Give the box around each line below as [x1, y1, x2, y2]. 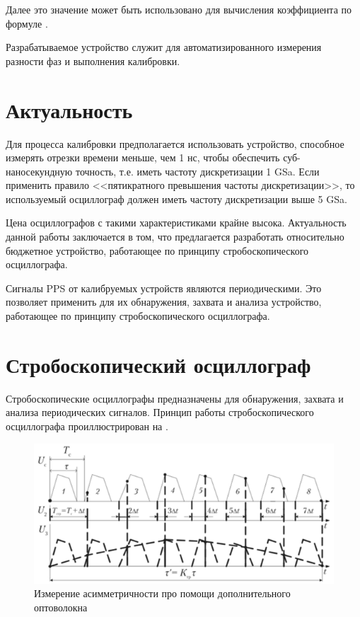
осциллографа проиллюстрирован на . [6, 418, 168, 433]
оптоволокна [34, 600, 88, 615]
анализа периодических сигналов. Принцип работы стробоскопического [6, 405, 314, 420]
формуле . [6, 16, 48, 30]
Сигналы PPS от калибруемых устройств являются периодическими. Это [6, 280, 322, 295]
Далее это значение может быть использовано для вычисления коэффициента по [6, 2, 352, 16]
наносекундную [6, 163, 73, 178]
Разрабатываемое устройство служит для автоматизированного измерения [6, 40, 322, 54]
